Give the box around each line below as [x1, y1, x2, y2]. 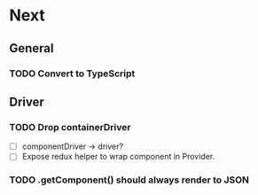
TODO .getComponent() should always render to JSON [9, 174, 250, 186]
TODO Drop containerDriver [9, 121, 131, 133]
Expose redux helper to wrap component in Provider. [21, 152, 215, 162]
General [9, 41, 55, 56]
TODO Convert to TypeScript [9, 67, 136, 80]
